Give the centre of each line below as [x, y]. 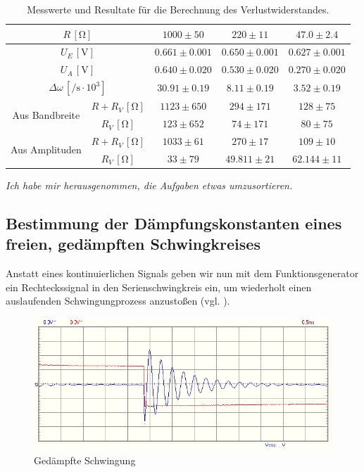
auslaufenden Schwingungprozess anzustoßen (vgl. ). [118, 301]
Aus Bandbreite [46, 114]
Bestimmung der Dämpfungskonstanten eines [174, 223]
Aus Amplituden [46, 149]
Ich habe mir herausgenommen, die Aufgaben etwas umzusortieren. [149, 185]
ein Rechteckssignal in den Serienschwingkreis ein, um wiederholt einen [159, 287]
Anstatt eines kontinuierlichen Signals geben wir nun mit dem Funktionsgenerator [182, 273]
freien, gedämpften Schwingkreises [133, 244]
